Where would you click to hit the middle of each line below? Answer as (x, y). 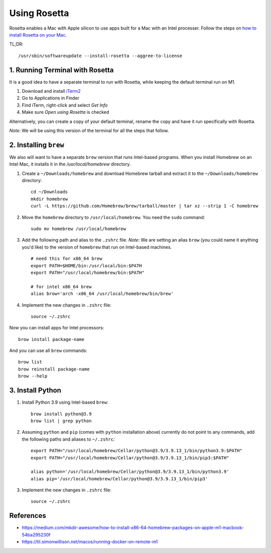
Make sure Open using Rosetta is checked (65, 112)
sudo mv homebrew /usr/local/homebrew (79, 229)
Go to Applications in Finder (51, 98)
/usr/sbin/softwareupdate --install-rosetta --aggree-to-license (100, 56)
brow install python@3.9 (61, 414)
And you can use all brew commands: (48, 350)
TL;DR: (16, 44)
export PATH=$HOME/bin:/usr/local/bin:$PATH (87, 265)
